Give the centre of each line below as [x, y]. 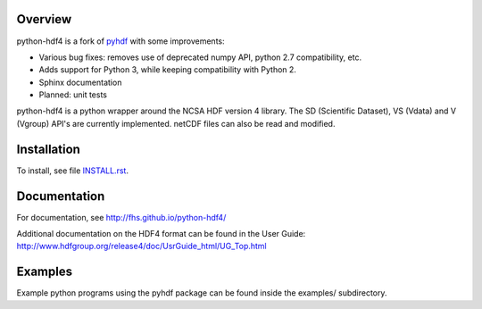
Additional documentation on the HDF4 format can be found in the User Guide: [161, 234]
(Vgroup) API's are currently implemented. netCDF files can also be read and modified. [176, 123]
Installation [48, 149]
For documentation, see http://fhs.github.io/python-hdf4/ [121, 217]
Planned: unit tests [73, 95]
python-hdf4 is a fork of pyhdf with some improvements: [120, 41]
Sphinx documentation [80, 82]
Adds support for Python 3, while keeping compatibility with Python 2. [167, 70]
